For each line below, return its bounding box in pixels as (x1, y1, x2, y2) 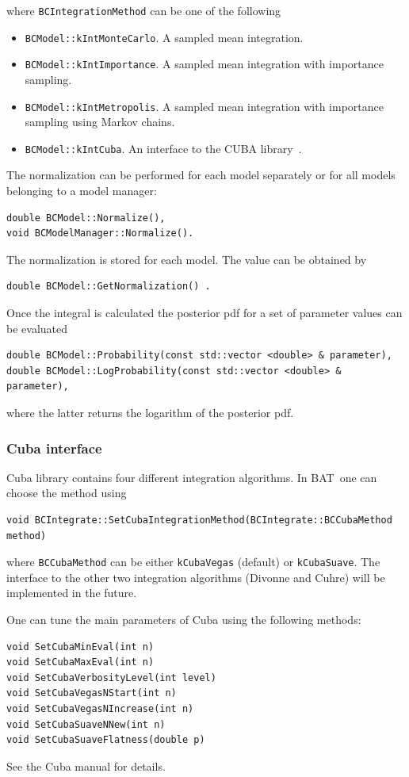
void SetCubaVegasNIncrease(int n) (6, 703, 194, 714)
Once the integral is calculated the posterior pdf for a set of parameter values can (6, 304, 403, 321)
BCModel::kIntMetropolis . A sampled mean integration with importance (25, 98, 384, 114)
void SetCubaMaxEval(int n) (6, 656, 155, 668)
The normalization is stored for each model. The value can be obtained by (6, 251, 367, 267)
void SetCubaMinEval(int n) (6, 641, 155, 653)
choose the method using (6, 484, 127, 501)
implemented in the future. (6, 584, 137, 601)
